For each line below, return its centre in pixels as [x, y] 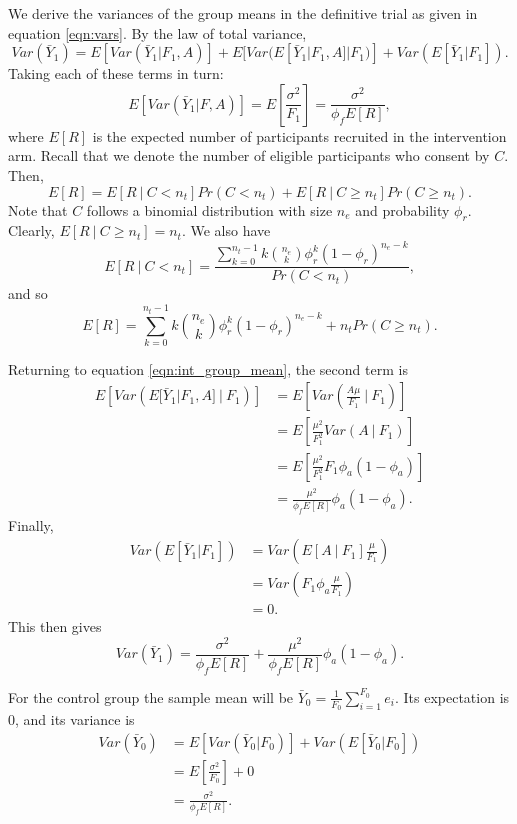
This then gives [55, 626]
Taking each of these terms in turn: [116, 73]
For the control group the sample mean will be [151, 696]
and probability [402, 209]
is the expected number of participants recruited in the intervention [299, 135]
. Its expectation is [452, 696]
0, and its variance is [71, 719]
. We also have [226, 230]
